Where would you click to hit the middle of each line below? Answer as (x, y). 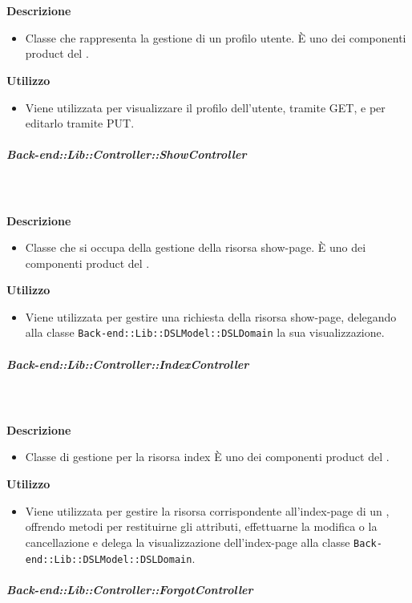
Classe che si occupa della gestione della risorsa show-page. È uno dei (196, 247)
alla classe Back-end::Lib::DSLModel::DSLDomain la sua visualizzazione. (205, 332)
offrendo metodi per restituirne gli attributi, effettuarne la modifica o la (201, 526)
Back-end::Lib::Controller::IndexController (128, 364)
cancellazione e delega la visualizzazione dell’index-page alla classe (188, 542)
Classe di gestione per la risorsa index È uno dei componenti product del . (207, 457)
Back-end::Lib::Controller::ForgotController (130, 589)
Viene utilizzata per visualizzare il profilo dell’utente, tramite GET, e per (205, 107)
